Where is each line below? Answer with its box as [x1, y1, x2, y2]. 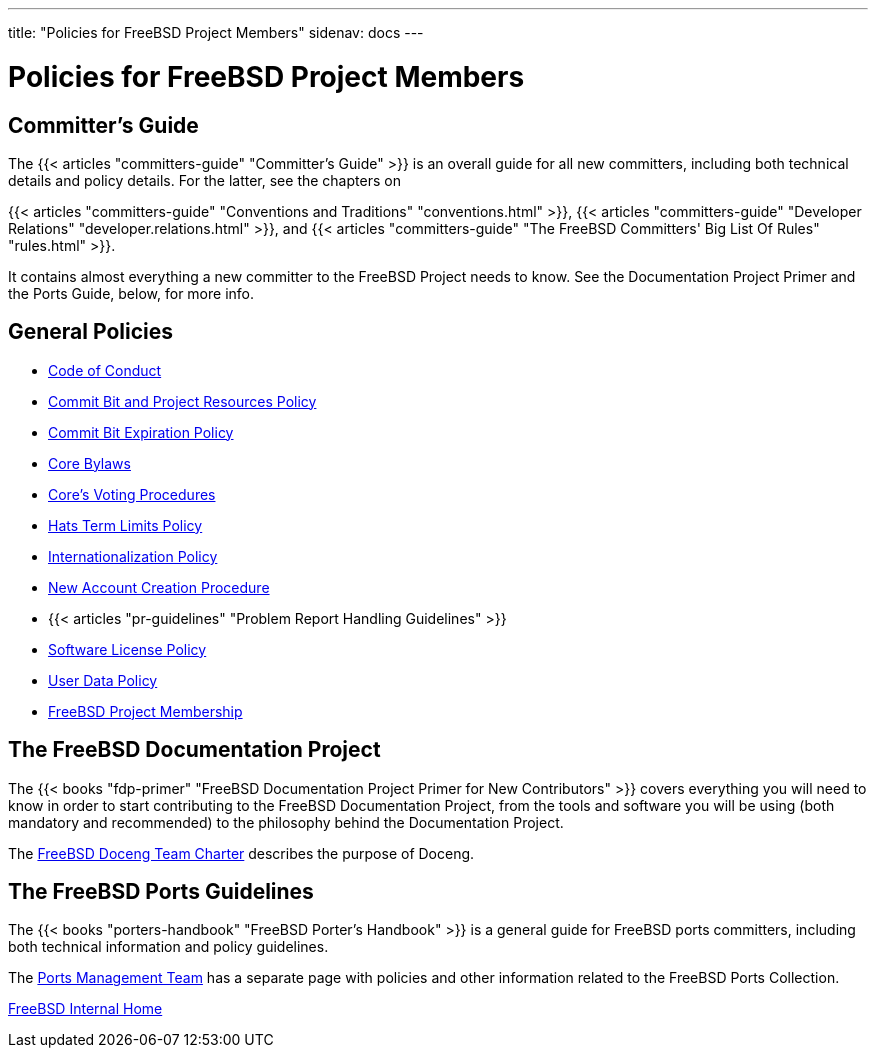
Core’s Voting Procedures [48, 485, 216, 503]
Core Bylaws [48, 454, 131, 472]
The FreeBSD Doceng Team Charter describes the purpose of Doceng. [8, 844, 475, 862]
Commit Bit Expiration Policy [48, 423, 234, 441]
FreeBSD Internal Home [8, 1000, 163, 1018]
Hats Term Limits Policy [48, 516, 203, 534]
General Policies [8, 319, 173, 345]
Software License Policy [48, 640, 207, 658]
